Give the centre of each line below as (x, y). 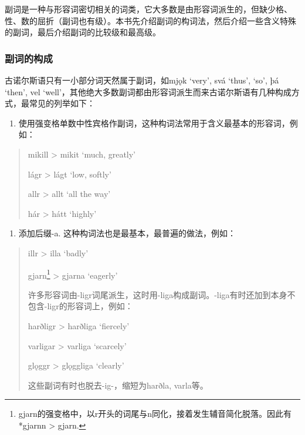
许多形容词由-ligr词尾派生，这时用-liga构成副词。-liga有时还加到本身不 (162, 294)
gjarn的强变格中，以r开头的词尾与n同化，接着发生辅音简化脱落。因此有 (155, 414)
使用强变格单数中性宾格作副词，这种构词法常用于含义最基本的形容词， (154, 123)
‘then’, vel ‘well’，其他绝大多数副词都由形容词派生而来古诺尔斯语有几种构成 (148, 91)
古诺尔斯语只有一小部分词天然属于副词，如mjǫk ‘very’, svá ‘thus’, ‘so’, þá (142, 80)
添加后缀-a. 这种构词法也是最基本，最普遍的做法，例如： (127, 233)
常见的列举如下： (62, 103)
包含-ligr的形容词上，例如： (80, 306)
